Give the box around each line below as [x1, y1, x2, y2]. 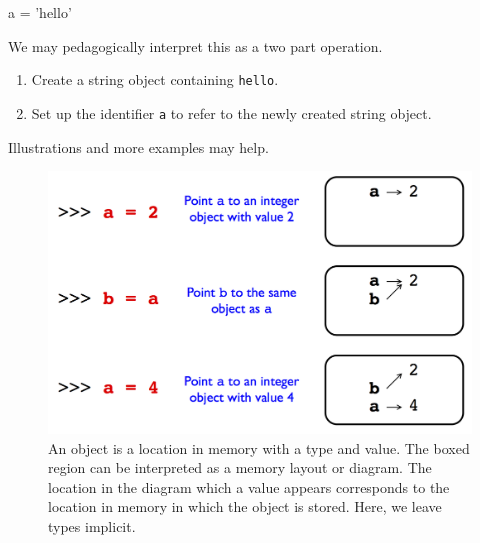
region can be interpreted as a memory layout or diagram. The [48, 457, 432, 478]
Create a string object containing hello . [31, 69, 279, 90]
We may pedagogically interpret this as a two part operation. [8, 35, 383, 56]
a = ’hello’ [8, 2, 72, 22]
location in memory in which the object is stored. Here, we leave [48, 496, 442, 517]
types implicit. [48, 515, 136, 536]
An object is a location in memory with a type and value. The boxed [48, 437, 470, 458]
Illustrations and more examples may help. [8, 136, 269, 157]
